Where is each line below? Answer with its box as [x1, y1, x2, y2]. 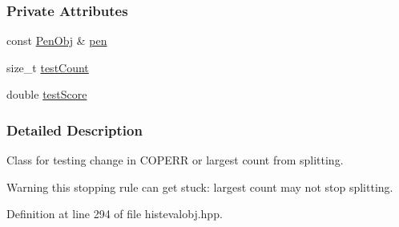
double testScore [6, 86, 87, 103]
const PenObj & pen [6, 32, 107, 49]
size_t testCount [6, 59, 89, 75]
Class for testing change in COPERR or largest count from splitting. [6, 152, 344, 168]
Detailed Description [6, 120, 143, 140]
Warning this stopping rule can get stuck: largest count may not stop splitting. [6, 178, 393, 195]
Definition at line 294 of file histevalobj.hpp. [6, 205, 223, 222]
